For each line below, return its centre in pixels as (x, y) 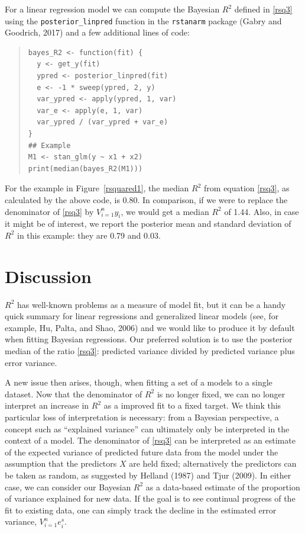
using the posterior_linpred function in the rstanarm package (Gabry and (143, 20)
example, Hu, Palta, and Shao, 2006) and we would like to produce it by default (150, 327)
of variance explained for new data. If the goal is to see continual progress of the (150, 498)
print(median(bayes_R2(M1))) (85, 168)
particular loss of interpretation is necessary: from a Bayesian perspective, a (142, 417)
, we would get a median (165, 211)
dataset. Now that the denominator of (74, 394)
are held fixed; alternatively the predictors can (213, 463)
